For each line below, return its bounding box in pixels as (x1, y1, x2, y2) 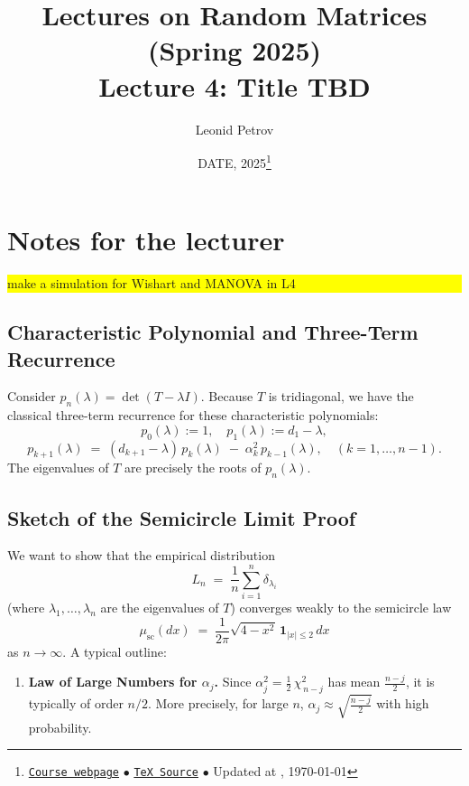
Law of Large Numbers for (28, 672, 198, 691)
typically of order (28, 694, 124, 713)
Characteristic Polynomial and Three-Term (7, 318, 418, 346)
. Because (200, 387, 253, 406)
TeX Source (133, 766, 198, 780)
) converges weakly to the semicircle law (230, 598, 452, 617)
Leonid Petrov (195, 119, 274, 138)
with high (376, 694, 429, 713)
